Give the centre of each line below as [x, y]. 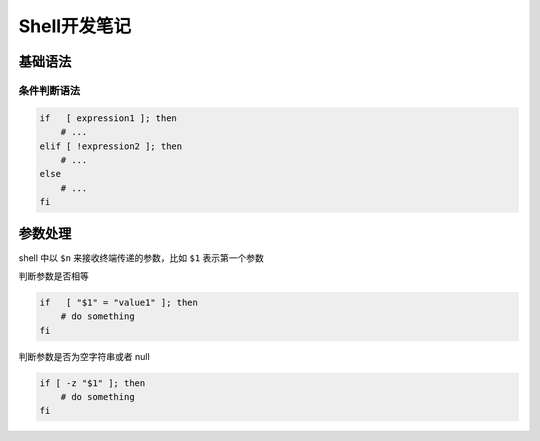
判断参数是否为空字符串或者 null [84, 356]
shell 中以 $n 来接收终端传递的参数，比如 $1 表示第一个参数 [141, 257]
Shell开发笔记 [75, 26]
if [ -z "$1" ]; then [92, 383]
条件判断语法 [49, 90]
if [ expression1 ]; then [108, 118]
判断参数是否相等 [53, 276]
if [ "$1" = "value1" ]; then [119, 302]
